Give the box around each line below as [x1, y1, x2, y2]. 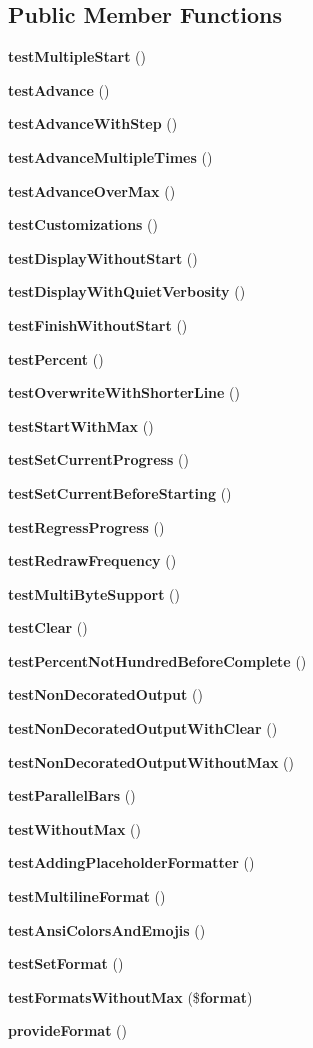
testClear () [8, 617, 88, 638]
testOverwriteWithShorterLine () [8, 382, 240, 403]
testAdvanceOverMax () [8, 180, 176, 201]
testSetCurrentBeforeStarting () [8, 482, 232, 503]
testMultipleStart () [8, 46, 146, 67]
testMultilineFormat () [8, 886, 166, 907]
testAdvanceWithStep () [8, 113, 178, 134]
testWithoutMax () [8, 818, 141, 839]
